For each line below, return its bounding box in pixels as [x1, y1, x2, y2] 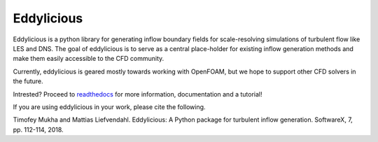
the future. [13, 77, 43, 85]
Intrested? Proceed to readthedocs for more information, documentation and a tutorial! [13, 90, 262, 98]
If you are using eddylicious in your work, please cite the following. [13, 102, 206, 111]
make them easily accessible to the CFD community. [13, 55, 164, 63]
